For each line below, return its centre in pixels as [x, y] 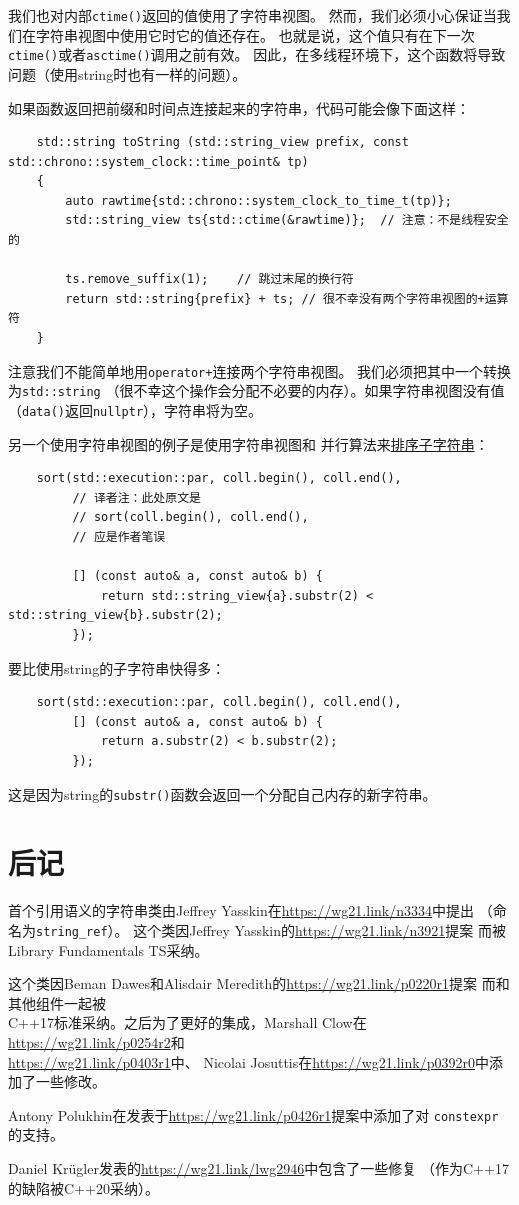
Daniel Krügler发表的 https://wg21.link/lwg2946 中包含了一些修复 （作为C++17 [258, 1167]
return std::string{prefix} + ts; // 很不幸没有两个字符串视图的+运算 [287, 298]
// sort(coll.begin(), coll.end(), [190, 517]
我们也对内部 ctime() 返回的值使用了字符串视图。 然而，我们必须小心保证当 [252, 15]
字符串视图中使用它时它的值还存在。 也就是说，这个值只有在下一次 [255, 34]
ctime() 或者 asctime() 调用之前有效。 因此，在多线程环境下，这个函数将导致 [257, 54]
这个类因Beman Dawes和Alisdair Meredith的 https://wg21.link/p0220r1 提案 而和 [259, 983]
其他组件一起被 [57, 1002]
